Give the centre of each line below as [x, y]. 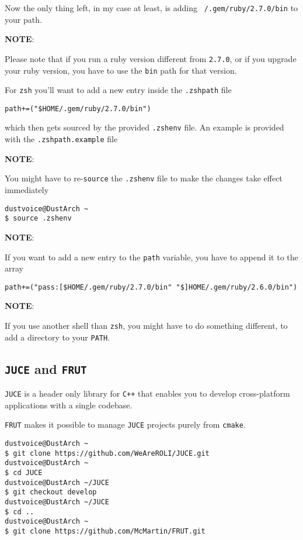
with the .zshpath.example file [61, 139]
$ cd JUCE [24, 473]
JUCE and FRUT [46, 368]
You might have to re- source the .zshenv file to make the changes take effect [144, 178]
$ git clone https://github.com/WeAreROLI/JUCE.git [107, 453]
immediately [27, 190]
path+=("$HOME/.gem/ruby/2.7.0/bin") [78, 109]
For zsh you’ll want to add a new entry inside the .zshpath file [118, 90]
